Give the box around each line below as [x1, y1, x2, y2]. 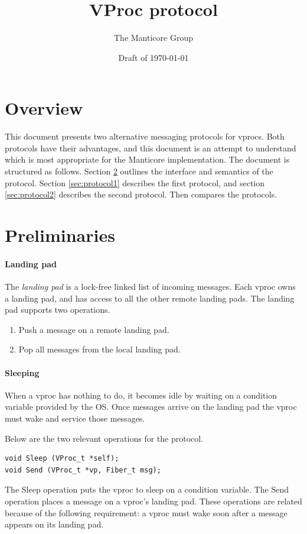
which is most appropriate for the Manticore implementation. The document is [5, 153, 290, 166]
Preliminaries [5, 223, 115, 247]
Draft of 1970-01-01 [118, 51, 189, 63]
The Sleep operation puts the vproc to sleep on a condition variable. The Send [5, 483, 289, 496]
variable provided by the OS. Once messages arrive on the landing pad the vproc [5, 400, 297, 413]
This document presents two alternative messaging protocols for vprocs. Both [5, 130, 285, 143]
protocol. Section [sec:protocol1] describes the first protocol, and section [5, 176, 265, 189]
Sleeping [5, 366, 40, 378]
